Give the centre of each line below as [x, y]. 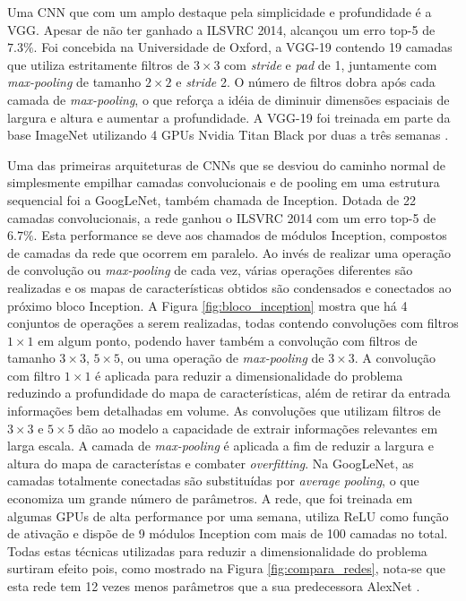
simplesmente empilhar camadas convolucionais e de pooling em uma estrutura [224, 182]
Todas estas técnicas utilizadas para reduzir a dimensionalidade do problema [217, 550]
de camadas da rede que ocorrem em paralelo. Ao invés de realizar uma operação [229, 252]
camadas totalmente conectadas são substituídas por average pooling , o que [213, 481]
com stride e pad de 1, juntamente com [331, 64]
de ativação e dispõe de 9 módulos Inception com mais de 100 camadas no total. [228, 533]
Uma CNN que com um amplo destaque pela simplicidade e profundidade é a [220, 12]
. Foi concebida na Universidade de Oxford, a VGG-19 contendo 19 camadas [243, 47]
